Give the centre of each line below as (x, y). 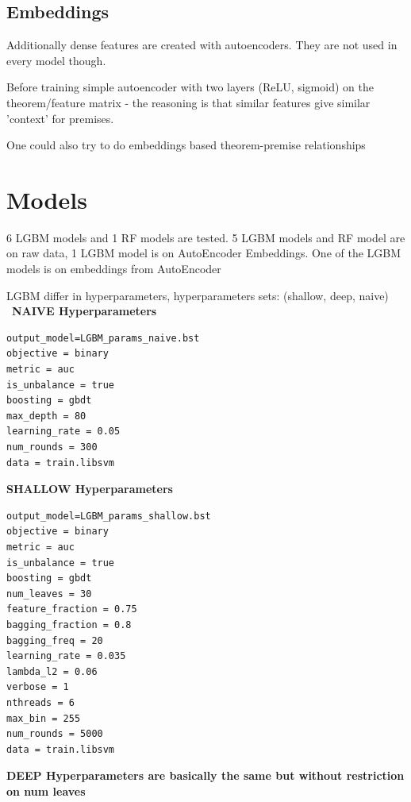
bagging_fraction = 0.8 (69, 625)
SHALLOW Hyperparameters (90, 489)
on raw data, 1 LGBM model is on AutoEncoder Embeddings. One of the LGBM (204, 253)
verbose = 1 (38, 687)
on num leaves (46, 790)
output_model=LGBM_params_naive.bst (103, 338)
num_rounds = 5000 (55, 734)
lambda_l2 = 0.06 (52, 671)
